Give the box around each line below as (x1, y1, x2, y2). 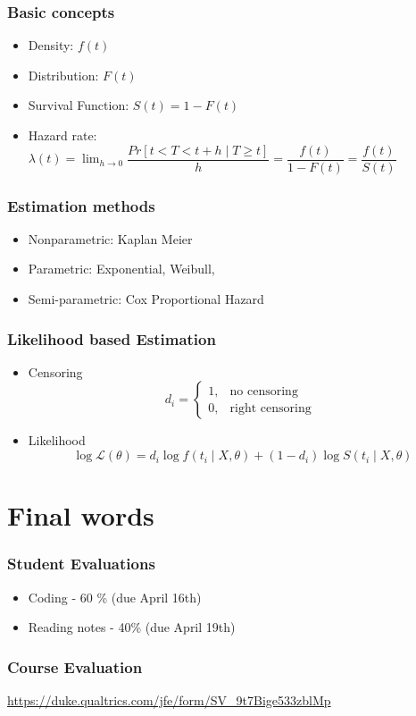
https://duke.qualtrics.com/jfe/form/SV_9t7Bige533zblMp (7, 691, 331, 710)
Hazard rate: (28, 126, 97, 144)
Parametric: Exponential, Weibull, (28, 259, 215, 278)
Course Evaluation (7, 655, 143, 678)
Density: (28, 36, 74, 55)
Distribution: (28, 65, 99, 84)
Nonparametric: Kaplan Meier (28, 229, 193, 248)
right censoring (229, 401, 312, 415)
